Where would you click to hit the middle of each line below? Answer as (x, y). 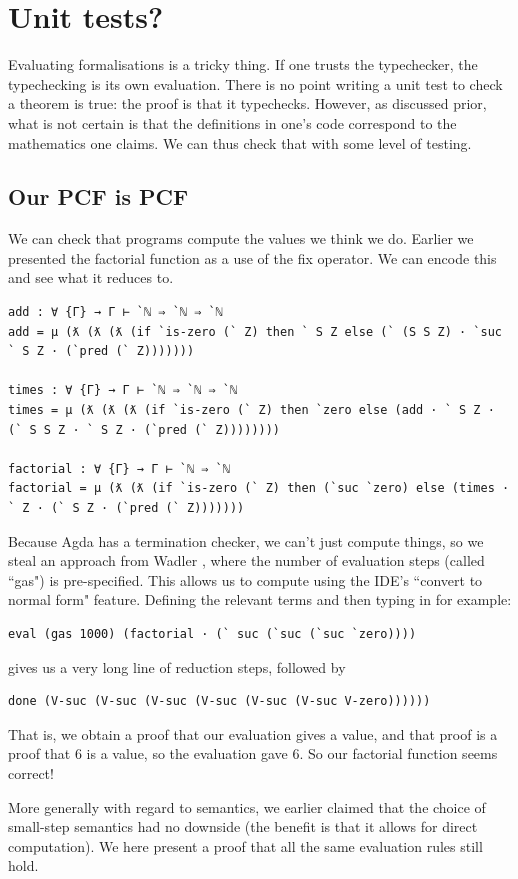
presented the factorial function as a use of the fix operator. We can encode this (252, 257)
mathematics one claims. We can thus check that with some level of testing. (240, 142)
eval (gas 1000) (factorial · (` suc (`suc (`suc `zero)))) (212, 633)
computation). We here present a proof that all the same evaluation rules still (245, 845)
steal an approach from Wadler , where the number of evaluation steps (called (246, 560)
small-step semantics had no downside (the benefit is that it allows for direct (243, 826)
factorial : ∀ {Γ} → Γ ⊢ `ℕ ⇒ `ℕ (119, 468)
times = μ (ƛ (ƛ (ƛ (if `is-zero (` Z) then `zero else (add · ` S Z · (251, 410)
